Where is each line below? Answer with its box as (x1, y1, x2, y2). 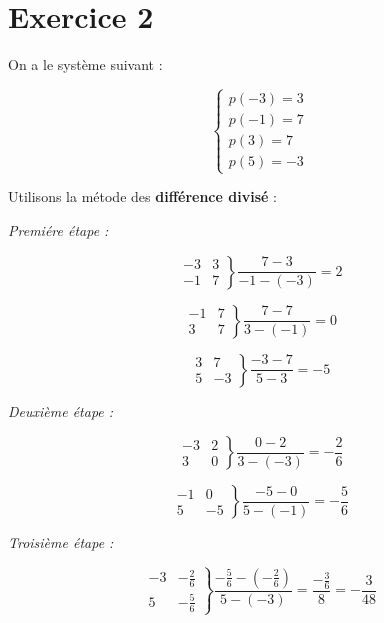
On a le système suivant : (8, 54, 163, 75)
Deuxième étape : (8, 400, 114, 421)
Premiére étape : (8, 219, 109, 240)
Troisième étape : (8, 532, 114, 553)
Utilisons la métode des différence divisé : (8, 186, 277, 207)
